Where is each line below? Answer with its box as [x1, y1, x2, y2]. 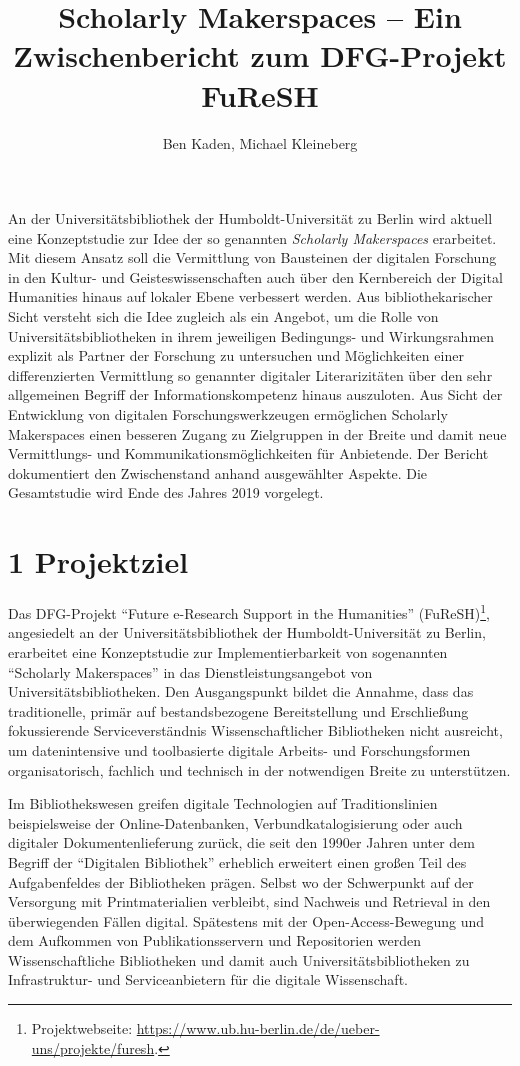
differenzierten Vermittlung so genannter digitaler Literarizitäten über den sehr [8, 364, 493, 385]
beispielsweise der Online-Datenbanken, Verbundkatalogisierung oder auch [8, 812, 463, 833]
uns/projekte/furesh [31, 1037, 155, 1058]
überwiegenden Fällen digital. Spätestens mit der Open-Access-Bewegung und [8, 910, 485, 931]
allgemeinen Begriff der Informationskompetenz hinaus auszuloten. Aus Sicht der [8, 384, 503, 405]
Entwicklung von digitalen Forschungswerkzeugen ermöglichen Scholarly [8, 404, 448, 425]
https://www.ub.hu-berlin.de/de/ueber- [136, 1018, 380, 1039]
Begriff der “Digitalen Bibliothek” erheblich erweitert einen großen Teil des [8, 851, 467, 872]
